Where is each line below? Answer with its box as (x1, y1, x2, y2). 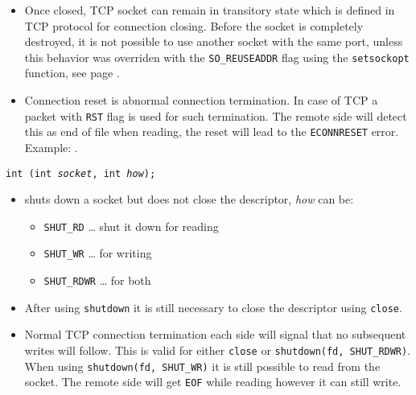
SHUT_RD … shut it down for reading (43, 217, 219, 234)
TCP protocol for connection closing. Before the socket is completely (24, 17, 364, 34)
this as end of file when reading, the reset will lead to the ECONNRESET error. (24, 123, 399, 140)
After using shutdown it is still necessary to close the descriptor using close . (24, 298, 402, 315)
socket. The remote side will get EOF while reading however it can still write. (24, 373, 402, 390)
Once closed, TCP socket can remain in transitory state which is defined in (24, 2, 395, 18)
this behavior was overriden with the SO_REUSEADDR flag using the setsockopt (24, 48, 410, 65)
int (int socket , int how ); (6, 167, 156, 179)
